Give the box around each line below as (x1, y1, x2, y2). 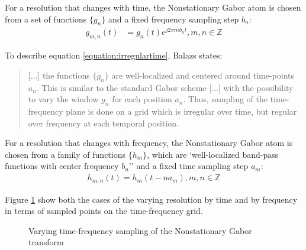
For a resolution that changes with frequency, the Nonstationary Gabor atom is (5, 137, 293, 149)
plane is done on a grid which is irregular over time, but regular (66, 105, 297, 118)
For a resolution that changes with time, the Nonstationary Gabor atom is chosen (5, 1, 301, 13)
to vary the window (28, 93, 99, 105)
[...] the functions (28, 69, 90, 81)
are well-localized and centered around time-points (111, 69, 295, 81)
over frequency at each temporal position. (28, 116, 179, 129)
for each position (112, 93, 172, 105)
